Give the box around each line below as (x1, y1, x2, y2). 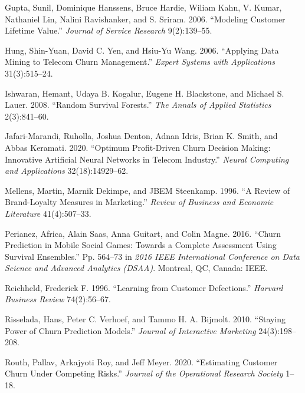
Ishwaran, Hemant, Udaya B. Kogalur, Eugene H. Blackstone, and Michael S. (5, 87, 284, 99)
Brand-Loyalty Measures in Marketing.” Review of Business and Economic (5, 196, 274, 208)
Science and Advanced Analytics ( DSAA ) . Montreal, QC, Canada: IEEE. (5, 262, 268, 274)
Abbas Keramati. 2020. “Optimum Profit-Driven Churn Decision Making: (5, 141, 271, 153)
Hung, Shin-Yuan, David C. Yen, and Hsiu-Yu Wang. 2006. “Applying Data (5, 44, 279, 56)
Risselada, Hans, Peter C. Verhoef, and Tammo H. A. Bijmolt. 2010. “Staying (5, 313, 286, 325)
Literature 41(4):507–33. (5, 207, 91, 219)
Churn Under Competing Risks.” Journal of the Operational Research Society (5, 367, 283, 379)
